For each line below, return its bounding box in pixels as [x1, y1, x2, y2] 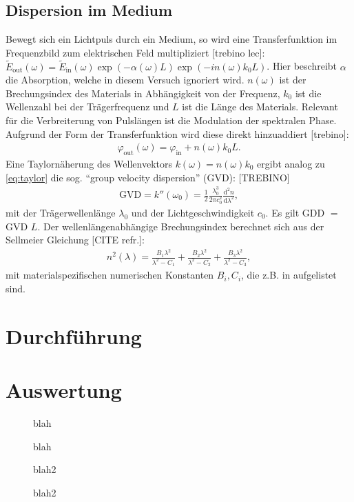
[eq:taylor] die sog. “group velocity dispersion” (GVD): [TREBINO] [6, 170, 290, 184]
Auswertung [6, 376, 122, 404]
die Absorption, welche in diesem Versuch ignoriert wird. [6, 72, 244, 87]
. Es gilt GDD [265, 205, 325, 219]
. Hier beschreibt [267, 59, 337, 73]
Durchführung [6, 321, 142, 350]
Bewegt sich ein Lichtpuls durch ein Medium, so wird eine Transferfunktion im [6, 32, 337, 46]
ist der [279, 72, 306, 87]
